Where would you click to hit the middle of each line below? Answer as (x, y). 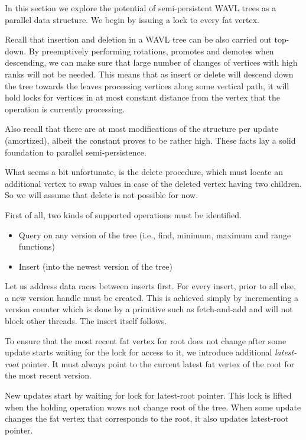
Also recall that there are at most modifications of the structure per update (141, 129)
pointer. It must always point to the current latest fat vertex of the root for (158, 363)
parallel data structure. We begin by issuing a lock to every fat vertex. (132, 19)
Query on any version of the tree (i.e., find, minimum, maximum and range (155, 234)
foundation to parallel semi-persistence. (76, 152)
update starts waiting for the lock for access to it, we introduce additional (139, 352)
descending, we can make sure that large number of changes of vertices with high (151, 62)
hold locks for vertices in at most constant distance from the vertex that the (143, 97)
